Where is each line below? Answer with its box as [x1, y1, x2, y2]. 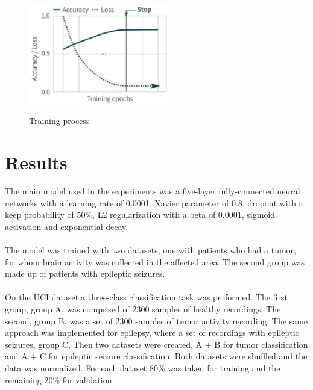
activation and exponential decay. [5, 220, 128, 232]
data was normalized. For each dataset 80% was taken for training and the [5, 361, 280, 374]
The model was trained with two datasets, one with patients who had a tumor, [5, 244, 296, 256]
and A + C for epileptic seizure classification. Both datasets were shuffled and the [5, 350, 308, 362]
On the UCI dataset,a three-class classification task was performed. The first [5, 291, 288, 303]
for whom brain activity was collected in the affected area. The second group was [5, 255, 305, 268]
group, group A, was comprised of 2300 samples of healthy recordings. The [5, 302, 281, 315]
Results [5, 150, 68, 175]
